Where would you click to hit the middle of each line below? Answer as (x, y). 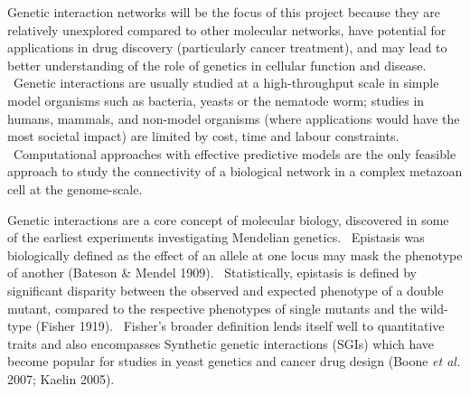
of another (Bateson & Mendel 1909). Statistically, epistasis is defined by (212, 273)
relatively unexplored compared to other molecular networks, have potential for (227, 29)
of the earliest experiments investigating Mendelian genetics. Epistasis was (216, 237)
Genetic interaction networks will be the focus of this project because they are (224, 12)
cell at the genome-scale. (75, 188)
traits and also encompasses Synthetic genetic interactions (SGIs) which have (221, 343)
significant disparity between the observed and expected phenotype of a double (226, 290)
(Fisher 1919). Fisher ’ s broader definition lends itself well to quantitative (240, 326)
